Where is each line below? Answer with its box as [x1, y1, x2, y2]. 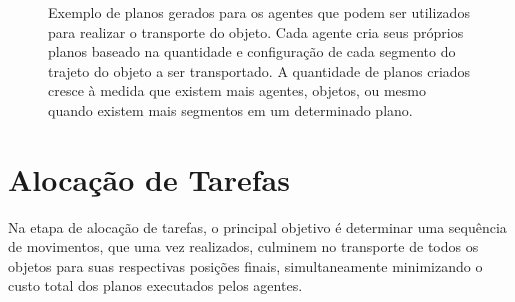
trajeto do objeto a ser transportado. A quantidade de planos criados [48, 60, 471, 81]
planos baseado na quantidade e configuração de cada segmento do [48, 41, 456, 62]
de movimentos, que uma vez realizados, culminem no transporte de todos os [8, 236, 479, 257]
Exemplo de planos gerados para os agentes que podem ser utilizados [48, 2, 470, 22]
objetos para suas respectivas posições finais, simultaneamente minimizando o [8, 255, 483, 276]
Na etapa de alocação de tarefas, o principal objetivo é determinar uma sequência [8, 216, 507, 237]
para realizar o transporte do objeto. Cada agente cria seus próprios [48, 21, 464, 42]
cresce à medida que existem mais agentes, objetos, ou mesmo [48, 80, 427, 101]
